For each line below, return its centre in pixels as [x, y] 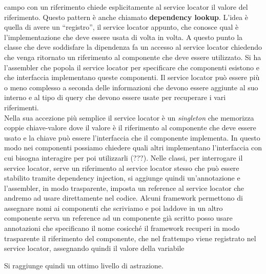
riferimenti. [22, 107]
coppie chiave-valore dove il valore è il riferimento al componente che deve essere [130, 128]
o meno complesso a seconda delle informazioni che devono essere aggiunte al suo [131, 87]
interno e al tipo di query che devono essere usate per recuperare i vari [115, 97]
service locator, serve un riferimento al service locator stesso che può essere [122, 168]
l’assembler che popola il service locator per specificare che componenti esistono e [132, 67]
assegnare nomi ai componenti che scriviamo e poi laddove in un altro [114, 208]
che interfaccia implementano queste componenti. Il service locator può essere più [132, 77]
